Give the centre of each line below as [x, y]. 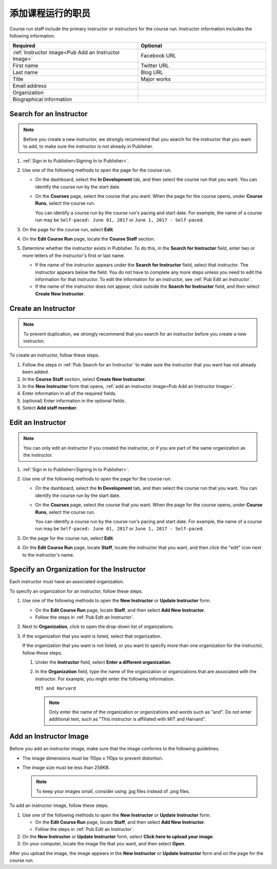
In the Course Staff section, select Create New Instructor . [84, 379]
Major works [156, 79]
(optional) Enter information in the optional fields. [74, 400]
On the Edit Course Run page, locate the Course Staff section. [89, 239]
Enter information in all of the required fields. [70, 394]
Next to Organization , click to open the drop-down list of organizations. [98, 626]
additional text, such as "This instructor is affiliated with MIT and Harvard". [127, 719]
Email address [30, 86]
